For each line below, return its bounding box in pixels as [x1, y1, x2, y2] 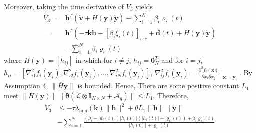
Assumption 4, [4, 80, 48, 91]
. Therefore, [153, 90, 189, 100]
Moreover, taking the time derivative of [4, 1, 124, 11]
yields [135, 1, 153, 11]
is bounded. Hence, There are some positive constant [77, 80, 239, 91]
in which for [75, 55, 112, 65]
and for [161, 55, 184, 65]
